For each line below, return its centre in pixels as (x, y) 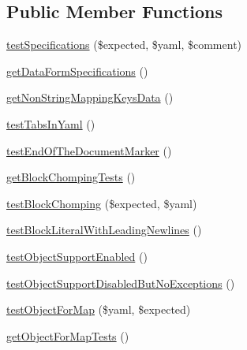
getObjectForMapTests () (68, 335)
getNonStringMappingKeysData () (90, 97)
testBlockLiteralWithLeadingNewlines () (104, 230)
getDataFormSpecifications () (77, 71)
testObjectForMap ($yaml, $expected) (99, 309)
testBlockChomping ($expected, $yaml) (102, 203)
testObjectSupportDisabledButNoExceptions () (121, 283)
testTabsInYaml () (51, 123)
